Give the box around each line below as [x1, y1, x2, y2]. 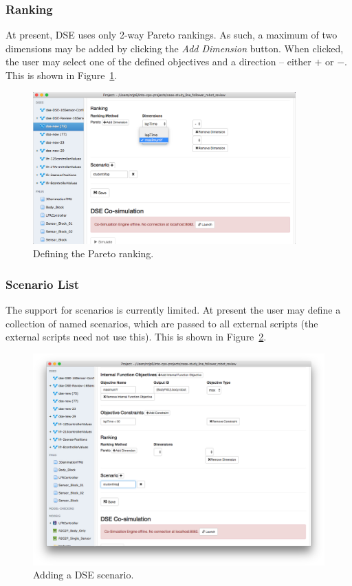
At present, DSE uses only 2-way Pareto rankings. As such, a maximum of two [5, 28, 338, 42]
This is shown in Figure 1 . [5, 68, 118, 82]
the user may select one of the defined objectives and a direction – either [5, 54, 311, 69]
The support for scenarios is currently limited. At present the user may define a [5, 302, 341, 316]
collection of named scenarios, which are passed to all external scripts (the [5, 316, 318, 330]
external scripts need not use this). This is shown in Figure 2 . [5, 329, 267, 344]
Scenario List [5, 275, 79, 292]
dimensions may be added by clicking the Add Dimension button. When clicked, [5, 41, 344, 55]
